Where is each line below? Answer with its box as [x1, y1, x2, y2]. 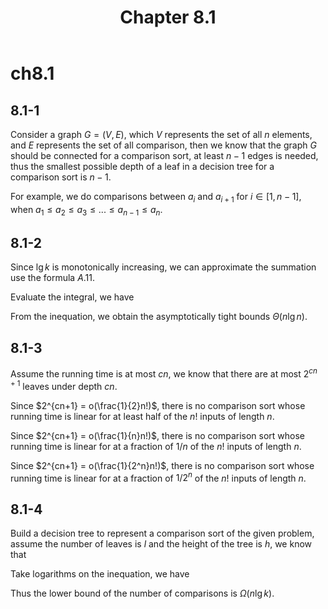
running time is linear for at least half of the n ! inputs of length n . [10, 410, 275, 422]
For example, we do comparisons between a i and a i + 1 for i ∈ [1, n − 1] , [10, 191, 302, 205]
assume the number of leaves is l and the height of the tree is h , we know [10, 538, 312, 550]
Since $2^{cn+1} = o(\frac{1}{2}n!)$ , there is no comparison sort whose [10, 399, 306, 411]
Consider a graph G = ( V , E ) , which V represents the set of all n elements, [10, 129, 313, 140]
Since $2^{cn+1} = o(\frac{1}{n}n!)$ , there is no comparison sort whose [10, 429, 306, 441]
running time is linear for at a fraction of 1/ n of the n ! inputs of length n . [10, 440, 302, 452]
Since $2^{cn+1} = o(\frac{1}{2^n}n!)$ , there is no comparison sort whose [10, 459, 315, 471]
